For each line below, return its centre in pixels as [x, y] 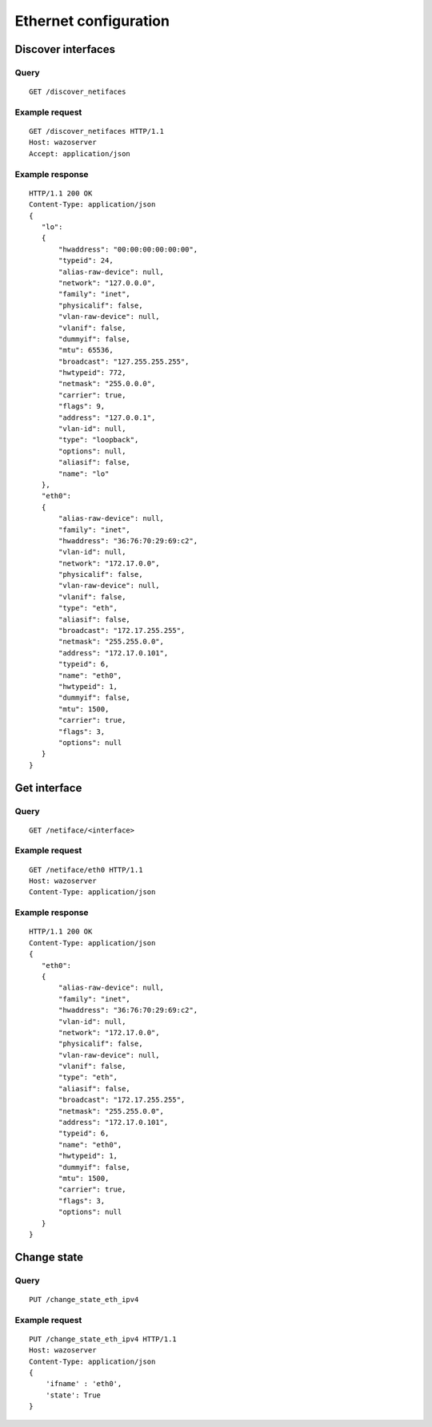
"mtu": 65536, [86, 350]
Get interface [48, 788]
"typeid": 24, [86, 261]
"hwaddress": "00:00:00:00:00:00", [128, 249]
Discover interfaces [65, 49]
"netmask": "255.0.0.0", [107, 384]
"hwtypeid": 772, [92, 373]
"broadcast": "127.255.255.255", [124, 361]
